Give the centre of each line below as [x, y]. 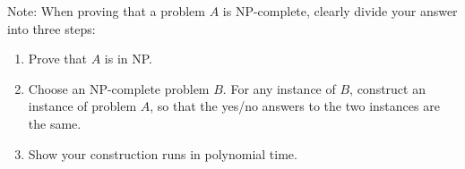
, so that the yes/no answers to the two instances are [295, 106]
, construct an [387, 88]
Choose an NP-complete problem [119, 88]
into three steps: [52, 28]
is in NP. [128, 59]
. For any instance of [279, 88]
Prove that [57, 59]
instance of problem [82, 106]
